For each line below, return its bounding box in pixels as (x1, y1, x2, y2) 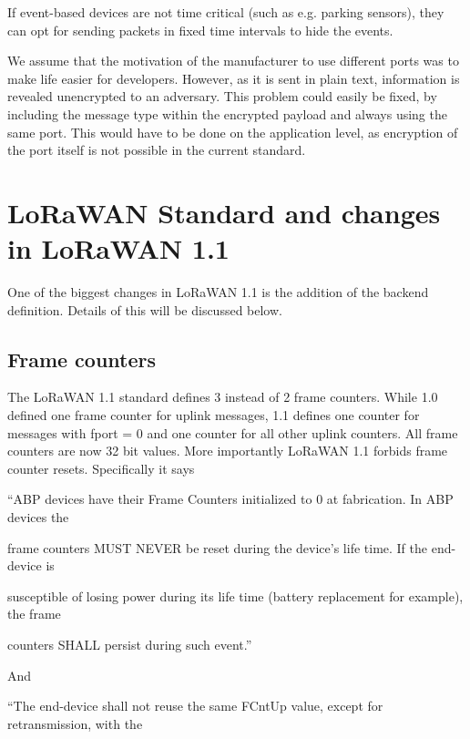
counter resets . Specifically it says (7, 458, 195, 477)
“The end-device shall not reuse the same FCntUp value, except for (7, 696, 383, 715)
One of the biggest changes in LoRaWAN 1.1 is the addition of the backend (7, 282, 429, 302)
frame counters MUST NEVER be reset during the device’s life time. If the (7, 538, 428, 557)
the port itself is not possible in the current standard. (7, 140, 306, 159)
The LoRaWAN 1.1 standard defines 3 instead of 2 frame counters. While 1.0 (7, 387, 438, 406)
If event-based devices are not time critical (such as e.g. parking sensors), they (7, 3, 444, 21)
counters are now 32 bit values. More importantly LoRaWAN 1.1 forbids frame (7, 441, 448, 460)
